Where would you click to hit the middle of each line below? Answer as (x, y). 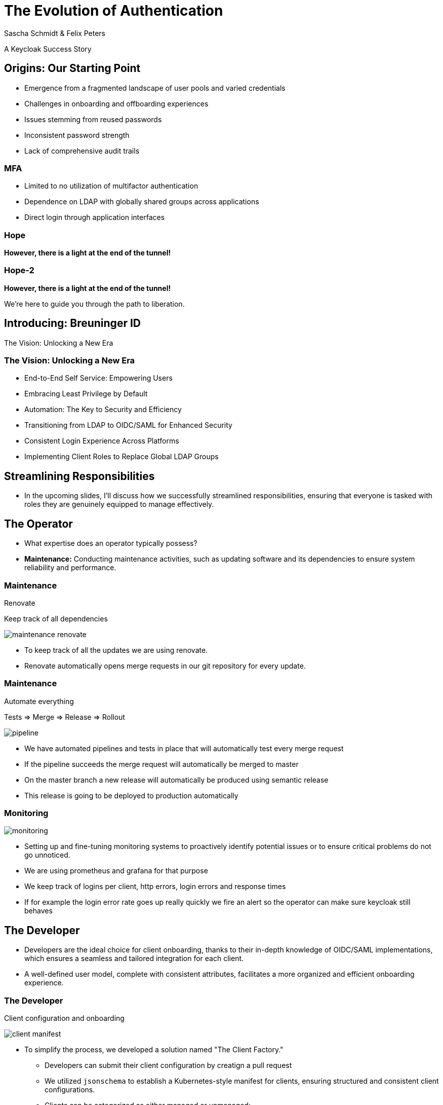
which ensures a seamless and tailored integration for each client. (134, 959)
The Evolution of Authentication (114, 11)
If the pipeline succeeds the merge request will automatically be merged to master (162, 764)
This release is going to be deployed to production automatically (131, 795)
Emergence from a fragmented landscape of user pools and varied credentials (155, 88)
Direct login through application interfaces (95, 217)
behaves (38, 911)
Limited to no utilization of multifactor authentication (111, 186)
